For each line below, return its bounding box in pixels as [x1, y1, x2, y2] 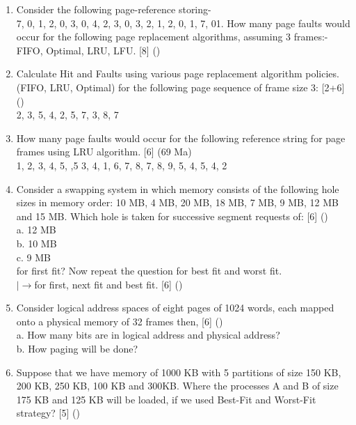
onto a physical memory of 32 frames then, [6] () [16, 314, 223, 328]
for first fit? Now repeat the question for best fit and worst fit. [16, 263, 282, 278]
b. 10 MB [16, 235, 57, 250]
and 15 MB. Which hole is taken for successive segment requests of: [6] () [16, 208, 328, 223]
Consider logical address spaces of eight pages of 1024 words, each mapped [16, 300, 334, 315]
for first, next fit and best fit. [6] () [34, 277, 183, 291]
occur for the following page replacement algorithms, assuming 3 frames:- [16, 29, 328, 44]
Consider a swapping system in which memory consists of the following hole [16, 181, 339, 196]
